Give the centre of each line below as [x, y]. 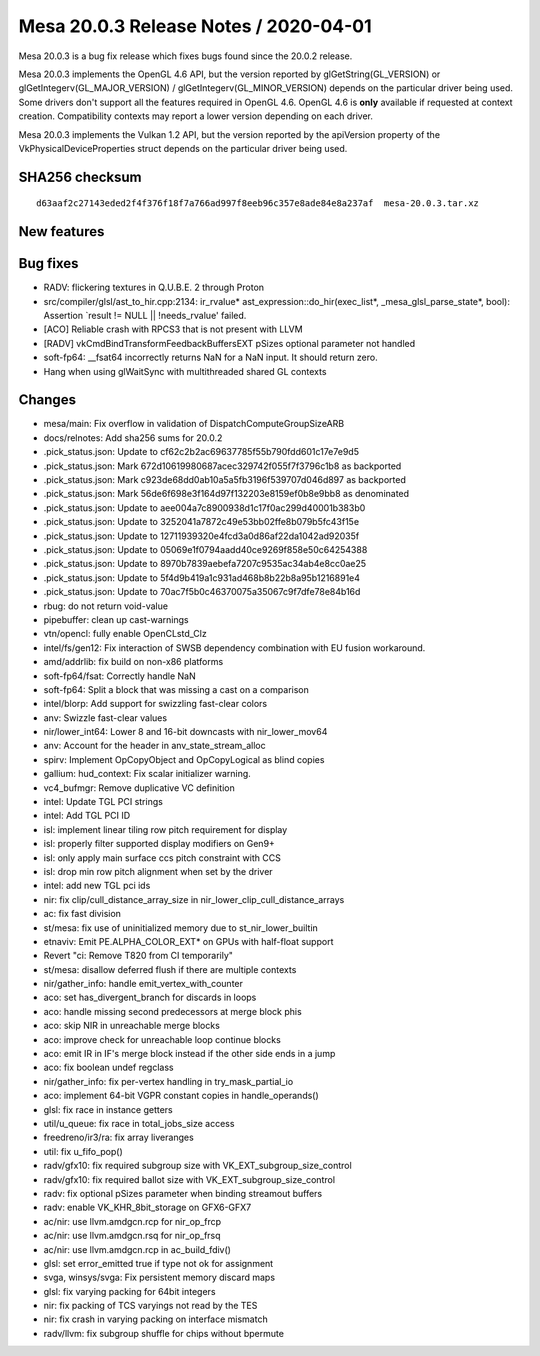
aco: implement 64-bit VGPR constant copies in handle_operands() [181, 1096]
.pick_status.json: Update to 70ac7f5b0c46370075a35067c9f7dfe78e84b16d [202, 592]
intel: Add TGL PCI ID [87, 816]
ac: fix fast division [82, 914]
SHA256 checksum [80, 176]
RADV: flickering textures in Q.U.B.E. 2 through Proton [154, 287]
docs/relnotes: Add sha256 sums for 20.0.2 [133, 437]
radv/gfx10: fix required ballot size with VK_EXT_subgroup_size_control [189, 1179]
